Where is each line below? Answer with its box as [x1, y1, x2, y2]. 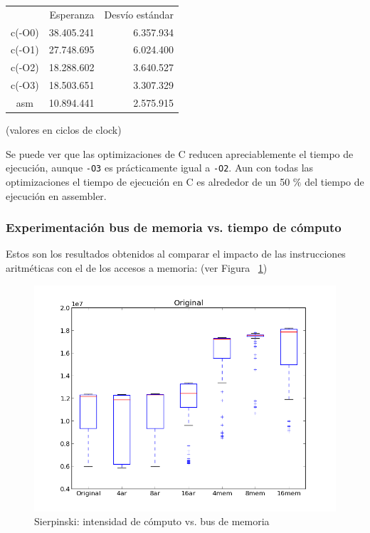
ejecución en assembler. [6, 188, 107, 203]
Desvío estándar [104, 6, 174, 21]
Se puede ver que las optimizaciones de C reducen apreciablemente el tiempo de [6, 146, 354, 161]
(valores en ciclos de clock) [6, 122, 122, 137]
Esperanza [49, 6, 95, 21]
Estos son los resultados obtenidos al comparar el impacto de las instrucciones [6, 246, 346, 261]
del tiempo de [305, 174, 364, 189]
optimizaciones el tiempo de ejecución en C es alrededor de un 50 [6, 174, 290, 189]
